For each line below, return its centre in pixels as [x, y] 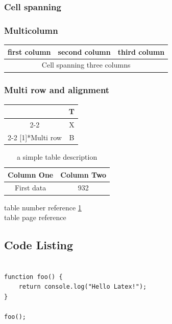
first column [29, 51]
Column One [31, 174]
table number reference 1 [43, 207]
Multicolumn [31, 30]
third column [141, 51]
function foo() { [33, 277]
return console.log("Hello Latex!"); [83, 287]
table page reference [35, 217]
